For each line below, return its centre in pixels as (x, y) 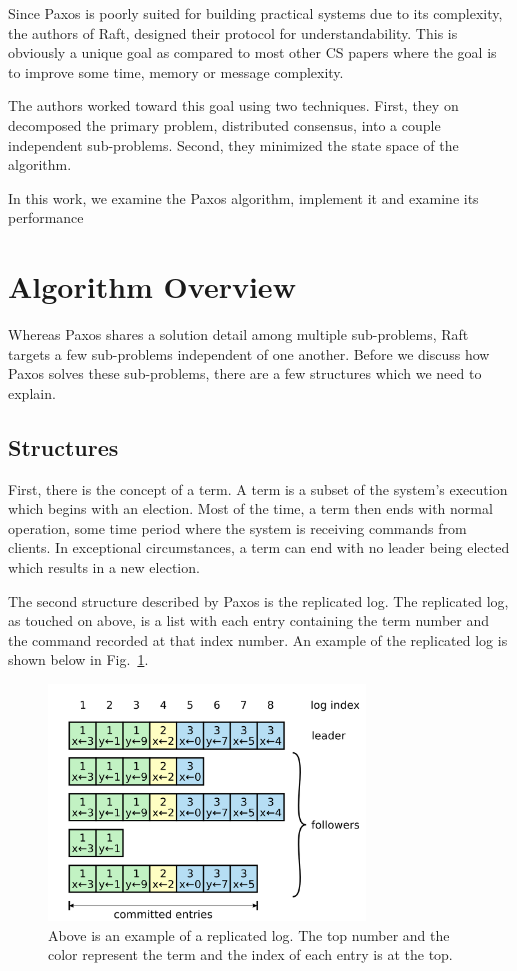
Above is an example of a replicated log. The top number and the (249, 934)
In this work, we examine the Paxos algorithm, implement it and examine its (243, 197)
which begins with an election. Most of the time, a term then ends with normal (250, 508)
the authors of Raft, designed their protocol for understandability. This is (233, 32)
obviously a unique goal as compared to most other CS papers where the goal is (252, 52)
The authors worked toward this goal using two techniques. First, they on (233, 105)
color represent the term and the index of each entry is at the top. (250, 954)
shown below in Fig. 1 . (78, 659)
